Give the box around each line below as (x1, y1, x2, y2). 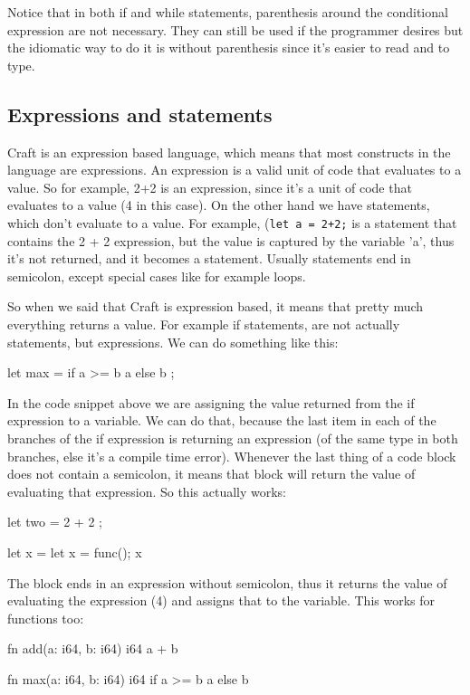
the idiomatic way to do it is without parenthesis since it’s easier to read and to (7, 38, 450, 57)
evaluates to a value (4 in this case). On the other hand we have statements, (7, 195, 430, 214)
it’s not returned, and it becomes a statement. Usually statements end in (7, 249, 411, 268)
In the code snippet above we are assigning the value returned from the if (7, 393, 415, 412)
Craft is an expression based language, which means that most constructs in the (7, 142, 451, 161)
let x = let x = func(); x (7, 542, 142, 561)
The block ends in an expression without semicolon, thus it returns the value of (7, 573, 447, 592)
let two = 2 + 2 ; (7, 512, 102, 531)
